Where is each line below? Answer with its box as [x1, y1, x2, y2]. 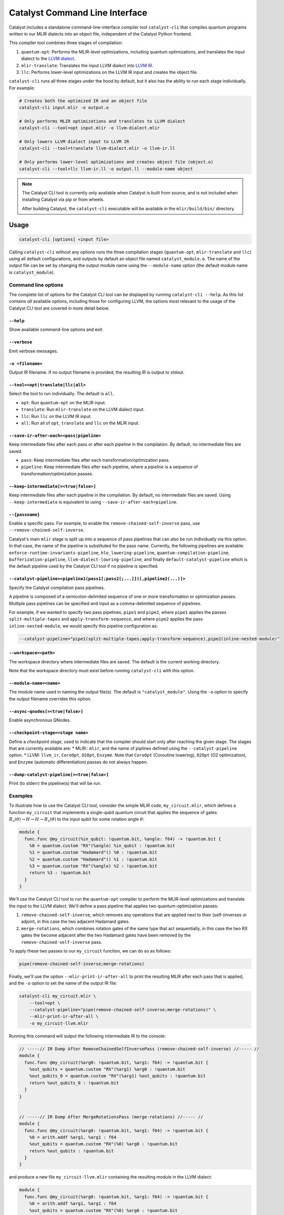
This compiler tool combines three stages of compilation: [9, 40, 123, 46]
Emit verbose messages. [9, 348, 58, 354]
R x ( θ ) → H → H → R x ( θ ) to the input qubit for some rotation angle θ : [9, 816, 144, 823]
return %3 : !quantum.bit [29, 870, 91, 876]
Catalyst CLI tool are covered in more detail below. [9, 305, 110, 311]
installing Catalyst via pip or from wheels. [22, 197, 105, 203]
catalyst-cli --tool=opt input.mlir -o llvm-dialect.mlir [19, 125, 160, 131]
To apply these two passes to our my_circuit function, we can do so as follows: [9, 948, 172, 954]
